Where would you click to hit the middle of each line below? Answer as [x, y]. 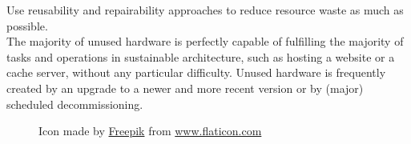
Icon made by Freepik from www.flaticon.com [150, 131]
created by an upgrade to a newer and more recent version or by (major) [185, 88]
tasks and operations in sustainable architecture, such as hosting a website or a [201, 56]
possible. [27, 25]
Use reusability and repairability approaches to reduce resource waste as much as [205, 10]
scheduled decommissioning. [75, 104]
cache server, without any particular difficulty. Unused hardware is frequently [196, 72]
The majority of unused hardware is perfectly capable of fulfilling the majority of [205, 41]
